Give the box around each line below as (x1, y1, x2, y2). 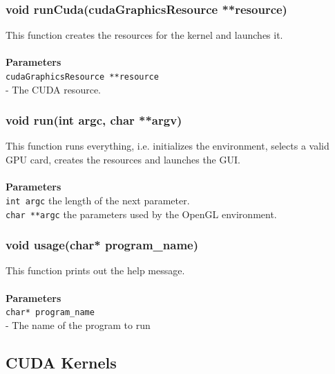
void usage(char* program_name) (6, 236, 198, 253)
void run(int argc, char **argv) (6, 112, 182, 129)
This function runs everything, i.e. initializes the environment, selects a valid (6, 139, 329, 153)
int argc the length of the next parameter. (6, 193, 190, 207)
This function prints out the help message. (6, 263, 185, 278)
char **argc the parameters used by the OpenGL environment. (6, 206, 277, 221)
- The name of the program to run (6, 317, 151, 332)
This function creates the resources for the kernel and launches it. (6, 28, 283, 42)
